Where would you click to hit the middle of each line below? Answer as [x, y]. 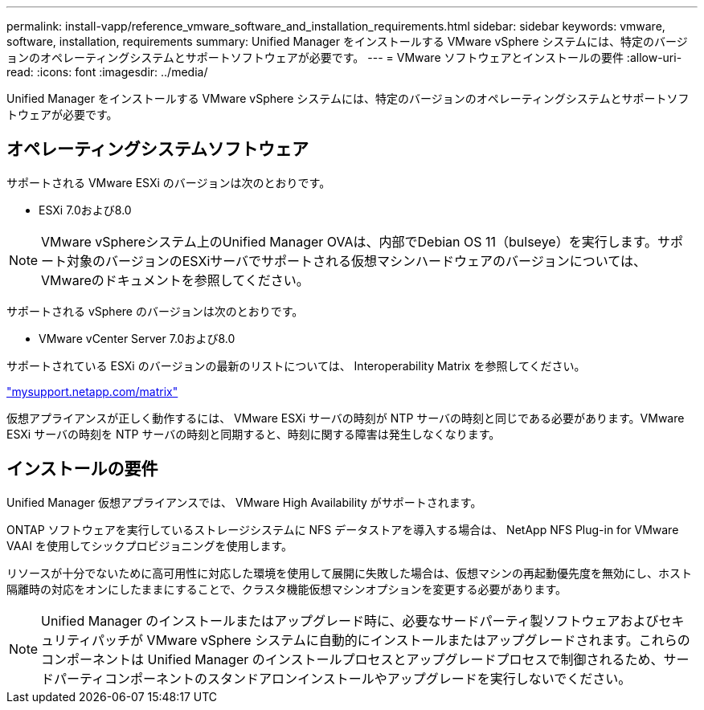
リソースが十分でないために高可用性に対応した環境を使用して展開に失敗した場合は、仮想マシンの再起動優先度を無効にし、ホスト [349, 573]
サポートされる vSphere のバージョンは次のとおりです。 [155, 311]
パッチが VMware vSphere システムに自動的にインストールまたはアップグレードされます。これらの [391, 640]
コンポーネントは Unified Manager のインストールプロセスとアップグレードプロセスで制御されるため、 [352, 659]
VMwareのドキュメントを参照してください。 [175, 280]
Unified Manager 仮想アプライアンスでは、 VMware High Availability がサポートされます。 [244, 502]
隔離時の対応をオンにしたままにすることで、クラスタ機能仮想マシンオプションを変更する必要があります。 [287, 589]
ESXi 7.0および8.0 [85, 210]
